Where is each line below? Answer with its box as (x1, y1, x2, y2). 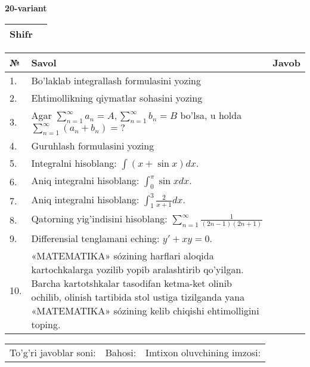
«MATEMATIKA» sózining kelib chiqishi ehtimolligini (31, 304, 259, 318)
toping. (31, 317, 61, 332)
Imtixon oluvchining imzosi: (145, 345, 261, 360)
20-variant (5, 2, 47, 14)
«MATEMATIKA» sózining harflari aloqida (31, 249, 214, 263)
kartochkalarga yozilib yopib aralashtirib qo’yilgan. (31, 262, 244, 277)
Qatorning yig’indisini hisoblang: (31, 212, 168, 226)
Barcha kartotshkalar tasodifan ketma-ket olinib (31, 276, 232, 290)
